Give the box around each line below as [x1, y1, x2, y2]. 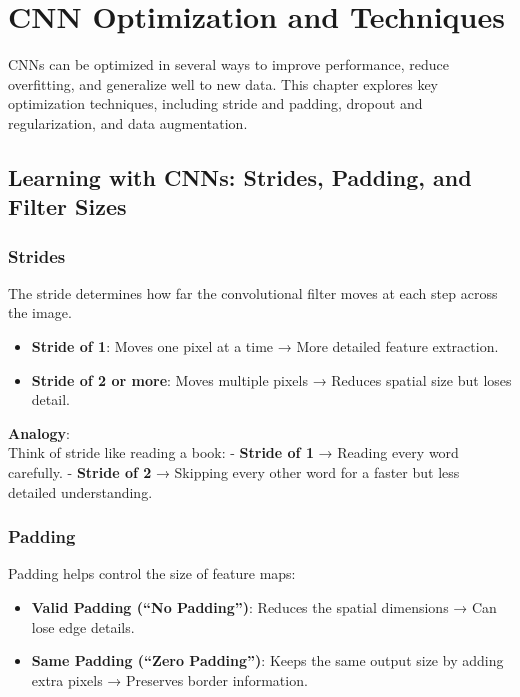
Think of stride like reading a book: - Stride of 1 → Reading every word [8, 442, 459, 463]
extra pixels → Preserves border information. [31, 669, 308, 690]
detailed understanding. [8, 481, 153, 502]
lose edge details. [31, 616, 135, 637]
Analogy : [8, 422, 70, 443]
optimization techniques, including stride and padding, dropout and [8, 93, 423, 114]
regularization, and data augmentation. [8, 112, 248, 133]
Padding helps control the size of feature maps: [8, 563, 296, 584]
